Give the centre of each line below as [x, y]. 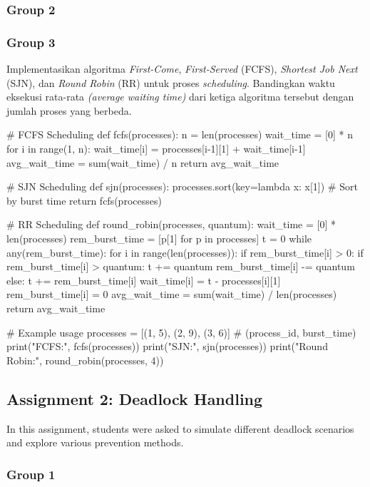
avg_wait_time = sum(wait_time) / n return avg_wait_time [143, 162]
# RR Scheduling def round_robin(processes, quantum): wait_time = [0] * [171, 224]
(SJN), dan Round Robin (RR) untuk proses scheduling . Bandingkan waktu [171, 82]
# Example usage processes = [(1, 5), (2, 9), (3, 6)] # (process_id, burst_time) [181, 332]
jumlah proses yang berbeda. [69, 110]
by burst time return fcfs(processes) [84, 200]
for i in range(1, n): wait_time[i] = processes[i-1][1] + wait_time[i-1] [156, 149]
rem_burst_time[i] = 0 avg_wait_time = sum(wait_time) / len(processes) [172, 294]
